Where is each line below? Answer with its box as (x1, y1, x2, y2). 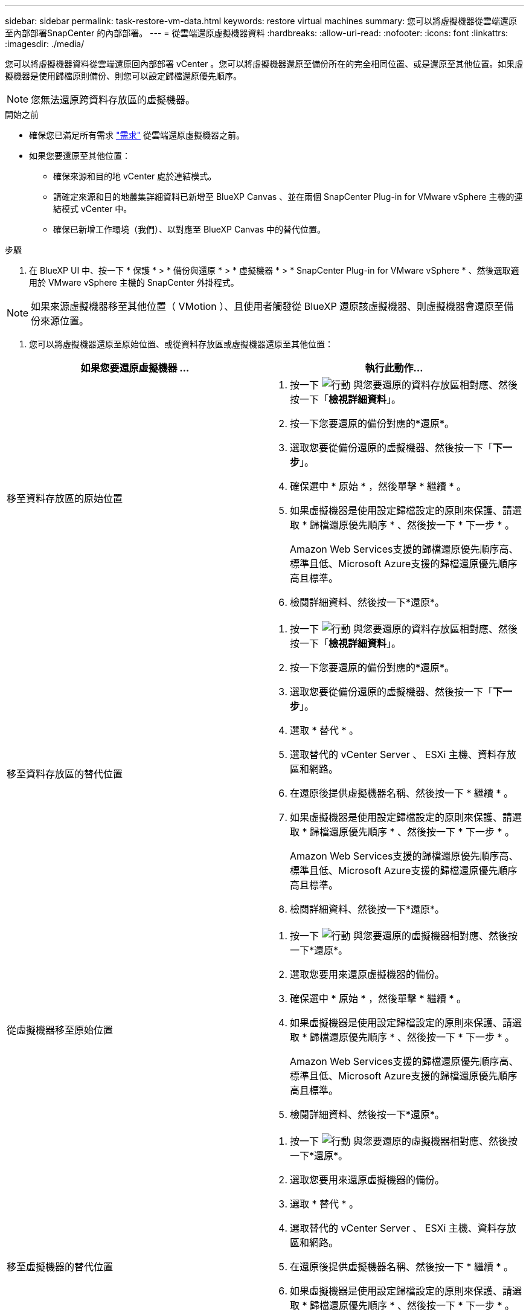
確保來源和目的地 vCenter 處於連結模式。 (53, 171, 217, 181)
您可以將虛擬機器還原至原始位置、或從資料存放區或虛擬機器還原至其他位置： (29, 339, 333, 349)
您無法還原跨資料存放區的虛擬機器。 (31, 94, 196, 106)
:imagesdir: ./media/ (5, 39, 85, 49)
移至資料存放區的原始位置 (7, 492, 123, 504)
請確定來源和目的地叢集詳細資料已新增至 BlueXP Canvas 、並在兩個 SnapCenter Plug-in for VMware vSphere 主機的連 (53, 191, 523, 202)
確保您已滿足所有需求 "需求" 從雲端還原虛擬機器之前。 (29, 130, 245, 140)
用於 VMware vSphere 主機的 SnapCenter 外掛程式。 (29, 277, 239, 288)
